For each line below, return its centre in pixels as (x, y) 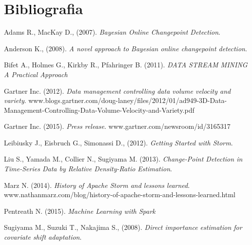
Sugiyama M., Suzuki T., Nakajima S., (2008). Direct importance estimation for (123, 227)
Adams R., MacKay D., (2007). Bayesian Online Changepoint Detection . (112, 32)
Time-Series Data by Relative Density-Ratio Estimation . (88, 169)
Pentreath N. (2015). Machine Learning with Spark (80, 211)
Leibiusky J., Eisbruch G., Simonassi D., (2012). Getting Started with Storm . (118, 142)
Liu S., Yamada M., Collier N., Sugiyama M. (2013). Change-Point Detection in (123, 159)
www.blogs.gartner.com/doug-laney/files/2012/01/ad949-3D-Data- (128, 100)
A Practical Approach (36, 74)
